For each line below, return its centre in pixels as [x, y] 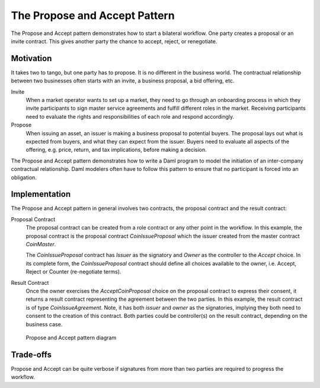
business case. [44, 324]
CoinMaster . [41, 244]
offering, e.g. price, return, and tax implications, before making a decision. [116, 150]
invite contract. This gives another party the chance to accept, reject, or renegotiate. [114, 41]
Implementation [41, 194]
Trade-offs [31, 354]
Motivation [31, 58]
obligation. [24, 177]
